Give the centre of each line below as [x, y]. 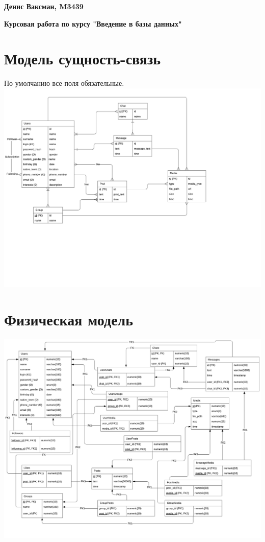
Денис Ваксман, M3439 [44, 6]
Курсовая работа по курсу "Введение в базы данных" [93, 23]
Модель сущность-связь [83, 58]
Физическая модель [69, 319]
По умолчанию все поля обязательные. [64, 83]
